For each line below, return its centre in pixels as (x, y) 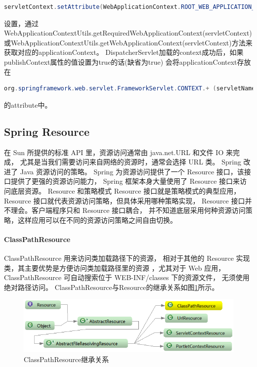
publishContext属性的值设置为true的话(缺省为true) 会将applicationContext (121, 61)
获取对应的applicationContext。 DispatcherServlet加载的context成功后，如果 (124, 52)
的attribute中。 (28, 104)
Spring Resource (47, 131)
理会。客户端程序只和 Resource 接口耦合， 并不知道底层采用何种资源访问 (128, 210)
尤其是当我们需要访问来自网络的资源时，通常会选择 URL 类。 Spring (130, 162)
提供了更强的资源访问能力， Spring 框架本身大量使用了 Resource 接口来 (125, 181)
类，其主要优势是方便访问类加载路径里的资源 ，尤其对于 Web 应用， (115, 267)
